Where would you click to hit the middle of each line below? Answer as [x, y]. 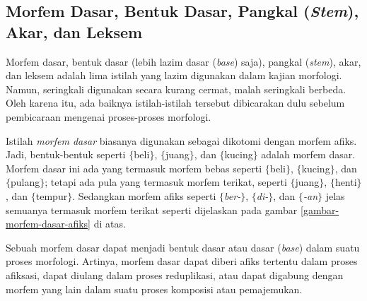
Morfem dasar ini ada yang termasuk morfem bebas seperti [134, 168]
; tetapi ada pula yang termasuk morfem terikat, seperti [166, 182]
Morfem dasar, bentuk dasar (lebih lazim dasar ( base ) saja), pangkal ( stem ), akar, [183, 61]
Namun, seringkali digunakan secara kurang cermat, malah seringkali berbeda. [176, 89]
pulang [25, 182]
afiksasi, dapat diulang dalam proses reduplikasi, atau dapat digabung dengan [175, 275]
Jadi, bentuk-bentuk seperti [66, 154]
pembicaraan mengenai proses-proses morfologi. [109, 116]
